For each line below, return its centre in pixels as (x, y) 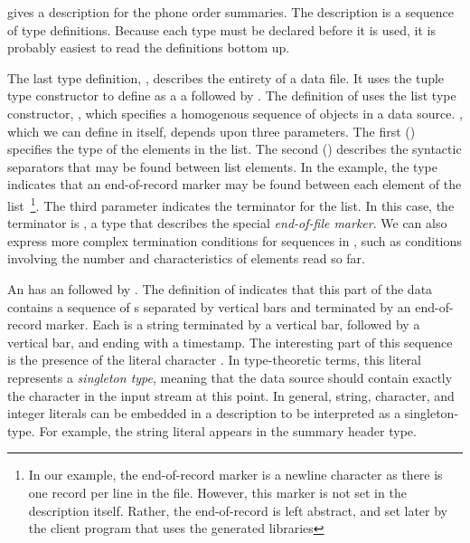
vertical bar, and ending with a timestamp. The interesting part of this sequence (230, 342)
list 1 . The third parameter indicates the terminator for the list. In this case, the (231, 204)
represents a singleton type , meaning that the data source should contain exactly (230, 377)
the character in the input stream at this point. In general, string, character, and (231, 395)
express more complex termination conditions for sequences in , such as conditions (235, 240)
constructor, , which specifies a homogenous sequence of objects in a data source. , (235, 113)
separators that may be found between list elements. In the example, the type (222, 166)
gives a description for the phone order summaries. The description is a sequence (230, 12)
